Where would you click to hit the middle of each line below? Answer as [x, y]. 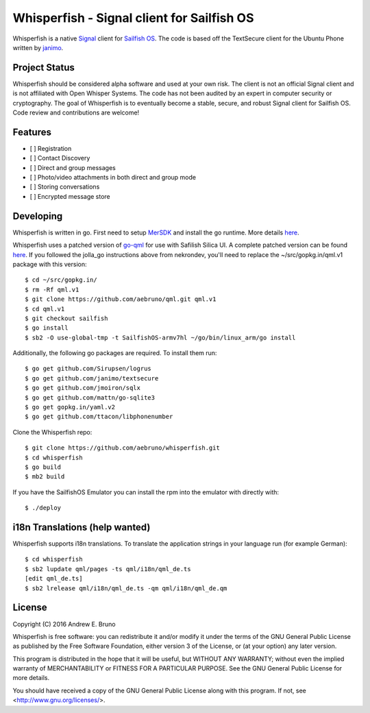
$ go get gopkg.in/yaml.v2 [70, 407]
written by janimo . [38, 47]
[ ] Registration [51, 148]
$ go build [43, 467]
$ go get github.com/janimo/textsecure [92, 378]
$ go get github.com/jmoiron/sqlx [83, 388]
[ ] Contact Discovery [60, 158]
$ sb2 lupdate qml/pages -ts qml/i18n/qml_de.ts [108, 569]
